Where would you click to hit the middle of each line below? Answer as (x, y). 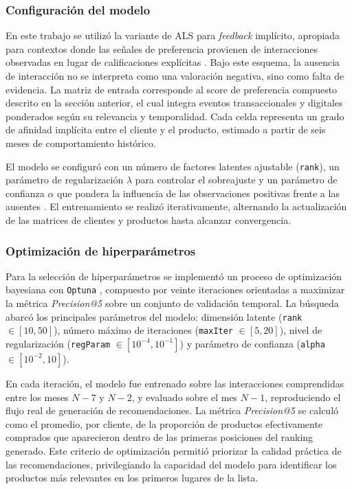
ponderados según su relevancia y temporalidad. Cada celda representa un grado (175, 116)
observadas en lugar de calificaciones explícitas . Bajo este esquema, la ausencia (173, 62)
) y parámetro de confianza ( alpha (252, 343)
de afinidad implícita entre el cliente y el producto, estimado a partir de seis (166, 129)
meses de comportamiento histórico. (81, 143)
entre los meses (37, 397)
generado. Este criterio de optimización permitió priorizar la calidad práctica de (174, 450)
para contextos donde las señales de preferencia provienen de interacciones (162, 48)
